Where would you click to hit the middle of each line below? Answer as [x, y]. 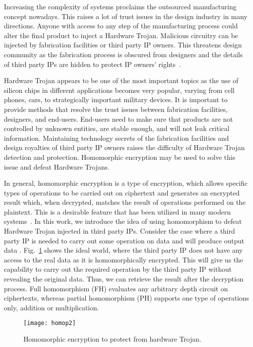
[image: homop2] [50, 323]
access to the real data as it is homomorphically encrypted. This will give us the [124, 259]
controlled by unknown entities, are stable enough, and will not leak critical [117, 128]
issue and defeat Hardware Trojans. [57, 166]
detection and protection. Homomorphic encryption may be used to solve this [120, 157]
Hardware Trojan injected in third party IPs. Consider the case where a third [120, 231]
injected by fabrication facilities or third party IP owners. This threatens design [123, 45]
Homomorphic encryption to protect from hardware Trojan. [112, 339]
